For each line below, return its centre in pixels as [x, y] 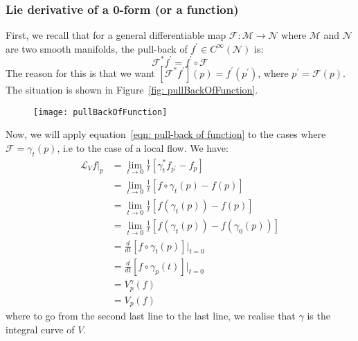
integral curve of [40, 329]
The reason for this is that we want [80, 72]
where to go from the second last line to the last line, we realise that [151, 316]
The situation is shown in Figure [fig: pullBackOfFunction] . [132, 89]
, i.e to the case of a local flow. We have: [143, 147]
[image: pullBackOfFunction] [100, 112]
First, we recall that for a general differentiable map [116, 35]
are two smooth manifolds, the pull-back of [97, 48]
